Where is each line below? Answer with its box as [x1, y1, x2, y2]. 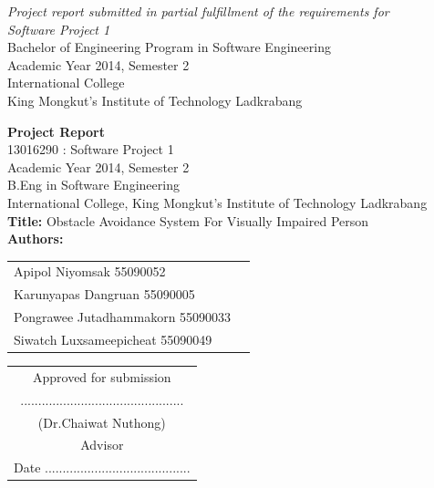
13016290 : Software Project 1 [7, 140, 174, 159]
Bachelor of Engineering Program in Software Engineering [7, 37, 331, 57]
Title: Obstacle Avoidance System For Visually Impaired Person [7, 211, 369, 230]
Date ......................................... [14, 458, 191, 477]
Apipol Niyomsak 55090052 [14, 262, 166, 281]
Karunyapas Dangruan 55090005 [14, 285, 195, 304]
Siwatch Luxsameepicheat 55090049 [14, 330, 212, 348]
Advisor [80, 435, 124, 454]
